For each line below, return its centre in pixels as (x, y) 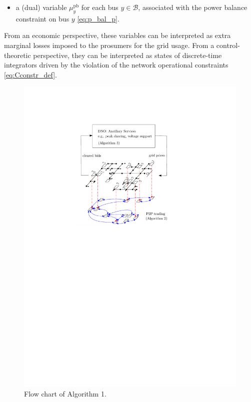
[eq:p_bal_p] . (98, 18)
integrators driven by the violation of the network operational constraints (116, 65)
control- (228, 45)
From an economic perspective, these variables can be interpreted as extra (117, 35)
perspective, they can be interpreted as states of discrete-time (127, 55)
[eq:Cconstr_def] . (30, 74)
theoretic (17, 55)
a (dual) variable (41, 7)
